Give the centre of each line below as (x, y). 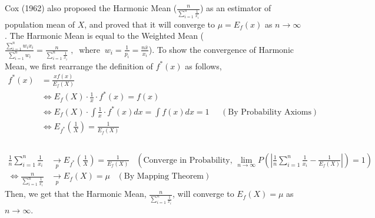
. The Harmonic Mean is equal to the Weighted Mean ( (104, 36)
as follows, (203, 66)
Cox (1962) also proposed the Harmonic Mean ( (91, 8)
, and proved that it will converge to (150, 24)
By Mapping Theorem (164, 177)
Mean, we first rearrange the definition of (79, 66)
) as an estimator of (235, 8)
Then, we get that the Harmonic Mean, (76, 194)
